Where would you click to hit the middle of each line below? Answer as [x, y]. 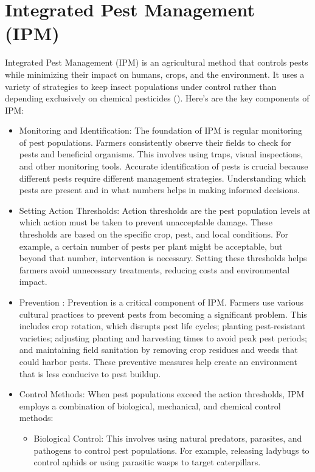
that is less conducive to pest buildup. [90, 373]
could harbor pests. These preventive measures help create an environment [158, 361]
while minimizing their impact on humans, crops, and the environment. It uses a [155, 74]
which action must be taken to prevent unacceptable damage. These [146, 222]
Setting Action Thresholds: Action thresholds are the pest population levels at [165, 210]
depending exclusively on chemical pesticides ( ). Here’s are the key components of [157, 98]
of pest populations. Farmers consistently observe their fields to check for [155, 142]
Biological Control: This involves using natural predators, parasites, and [168, 438]
